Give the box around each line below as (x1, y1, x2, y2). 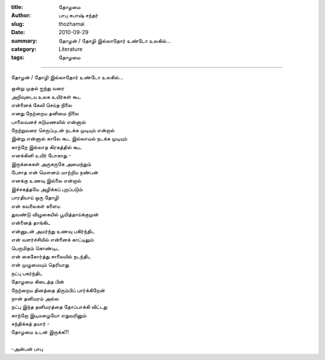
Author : (11, 12, 31, 19)
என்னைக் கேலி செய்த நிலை (11, 101, 72, 108)
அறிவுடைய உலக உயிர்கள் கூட (11, 93, 81, 100)
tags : (11, 54, 25, 61)
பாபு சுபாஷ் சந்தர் (58, 12, 99, 19)
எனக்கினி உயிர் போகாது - (11, 152, 72, 159)
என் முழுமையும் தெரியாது (11, 261, 69, 269)
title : (11, 4, 23, 10)
